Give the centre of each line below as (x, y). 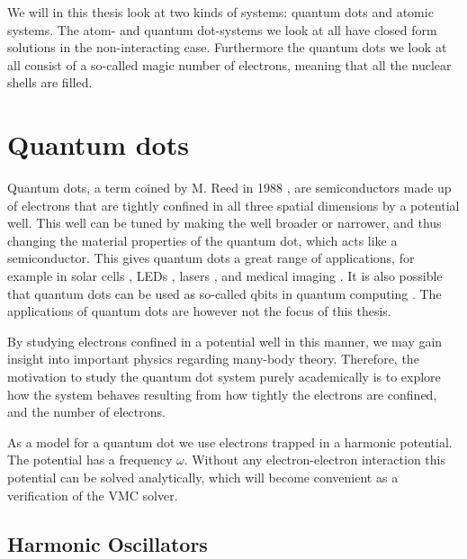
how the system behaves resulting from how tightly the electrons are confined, (222, 394)
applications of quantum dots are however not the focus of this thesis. (199, 311)
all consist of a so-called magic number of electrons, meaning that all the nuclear (229, 64)
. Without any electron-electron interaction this (314, 460)
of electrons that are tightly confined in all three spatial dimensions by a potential (233, 205)
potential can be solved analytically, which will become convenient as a (203, 477)
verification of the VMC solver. (93, 495)
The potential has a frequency (90, 460)
